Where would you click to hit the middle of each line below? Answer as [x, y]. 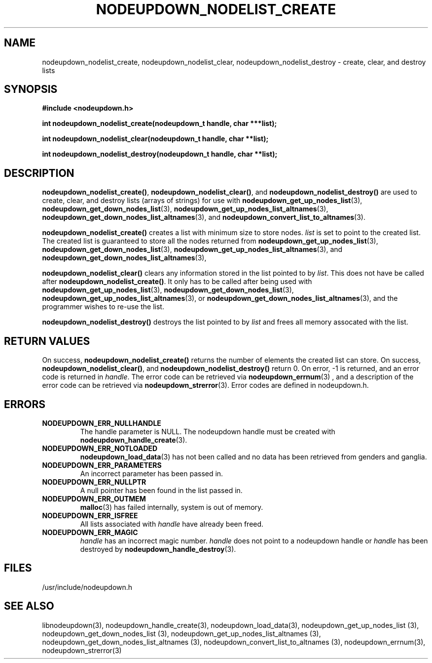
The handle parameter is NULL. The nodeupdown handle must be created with [208, 431]
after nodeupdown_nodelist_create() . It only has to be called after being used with [177, 282]
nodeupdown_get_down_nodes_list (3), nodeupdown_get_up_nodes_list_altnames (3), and [192, 249]
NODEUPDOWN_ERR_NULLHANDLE [102, 423]
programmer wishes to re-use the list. [103, 307]
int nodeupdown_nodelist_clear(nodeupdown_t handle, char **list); [155, 139]
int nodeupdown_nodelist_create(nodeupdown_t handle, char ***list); [160, 124]
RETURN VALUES [47, 341]
